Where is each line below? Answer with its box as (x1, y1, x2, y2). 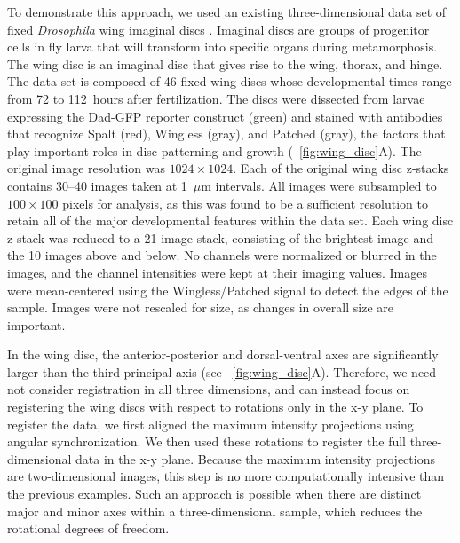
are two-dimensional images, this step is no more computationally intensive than (7, 467, 445, 485)
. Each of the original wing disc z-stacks (233, 159, 449, 177)
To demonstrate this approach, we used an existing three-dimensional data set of (7, 3, 447, 20)
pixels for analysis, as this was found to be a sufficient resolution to (62, 193, 428, 212)
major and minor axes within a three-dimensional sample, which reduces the (7, 501, 423, 520)
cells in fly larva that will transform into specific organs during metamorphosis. (7, 37, 438, 56)
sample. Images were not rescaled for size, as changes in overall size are (7, 298, 394, 317)
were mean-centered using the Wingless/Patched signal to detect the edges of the (7, 280, 448, 299)
